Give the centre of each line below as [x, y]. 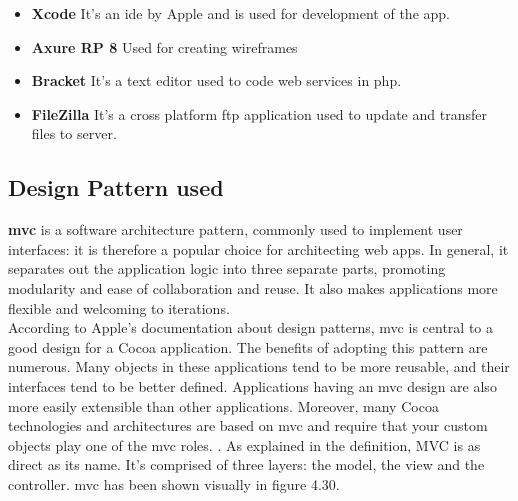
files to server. [74, 133]
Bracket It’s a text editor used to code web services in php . [216, 80]
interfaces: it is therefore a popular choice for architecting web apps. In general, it [258, 248]
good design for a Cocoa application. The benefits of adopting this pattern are [248, 346]
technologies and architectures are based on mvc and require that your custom [248, 425]
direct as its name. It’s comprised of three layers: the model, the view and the [246, 464]
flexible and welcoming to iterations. [119, 307]
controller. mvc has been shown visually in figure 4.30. [174, 483]
